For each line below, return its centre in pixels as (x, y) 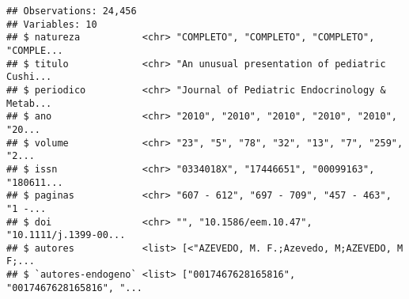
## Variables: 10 (52, 24)
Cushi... (29, 77)
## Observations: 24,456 (72, 11)
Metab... (29, 103)
